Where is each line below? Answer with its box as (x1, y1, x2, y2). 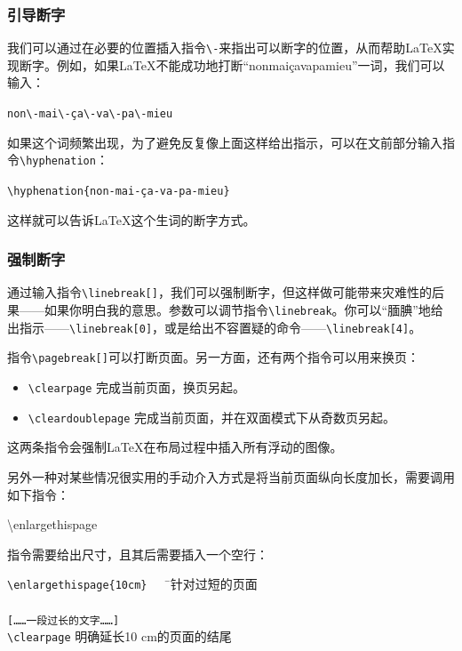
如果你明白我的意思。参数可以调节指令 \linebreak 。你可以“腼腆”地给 (44, 301, 443, 319)
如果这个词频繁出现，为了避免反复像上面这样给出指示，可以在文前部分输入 (7, 133, 442, 151)
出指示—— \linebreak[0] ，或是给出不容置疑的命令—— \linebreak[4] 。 (7, 317, 422, 336)
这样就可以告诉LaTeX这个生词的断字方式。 (7, 210, 256, 229)
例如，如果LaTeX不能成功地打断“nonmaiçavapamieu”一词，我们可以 (56, 55, 445, 74)
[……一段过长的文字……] (7, 614, 120, 627)
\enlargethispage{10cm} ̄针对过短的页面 (7, 575, 258, 593)
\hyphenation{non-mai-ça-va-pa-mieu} (7, 184, 230, 197)
